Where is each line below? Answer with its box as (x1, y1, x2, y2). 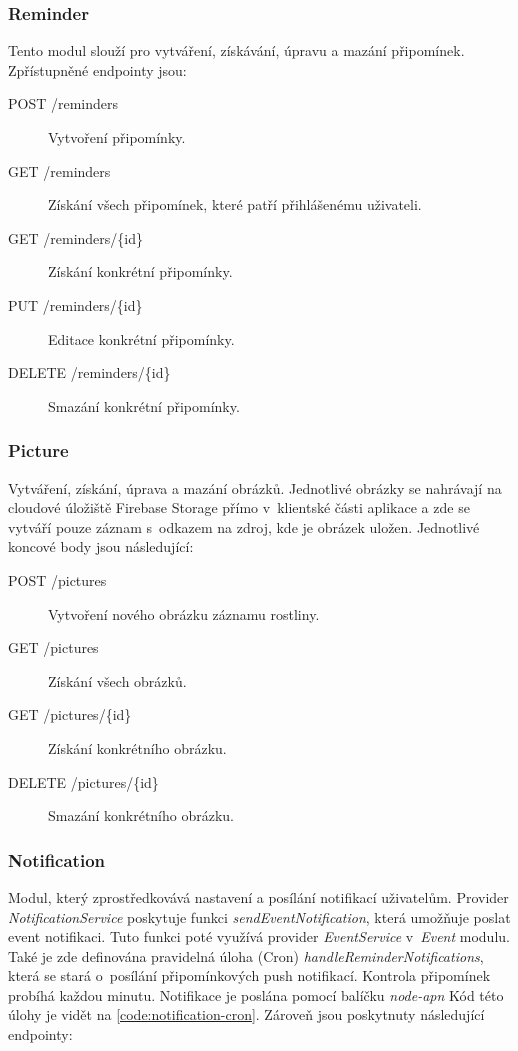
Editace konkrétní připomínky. (48, 328, 235, 349)
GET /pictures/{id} (8, 704, 132, 725)
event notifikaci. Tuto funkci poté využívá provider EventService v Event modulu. (8, 926, 510, 947)
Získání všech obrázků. (48, 670, 187, 691)
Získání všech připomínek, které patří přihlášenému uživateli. (48, 194, 422, 215)
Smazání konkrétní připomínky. (48, 395, 240, 416)
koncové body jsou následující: (8, 536, 194, 557)
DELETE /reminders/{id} (8, 362, 171, 383)
